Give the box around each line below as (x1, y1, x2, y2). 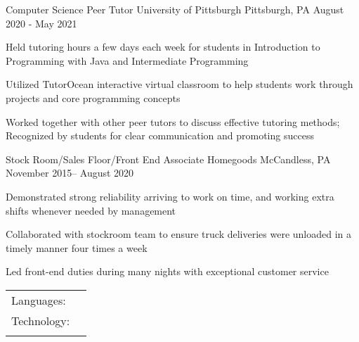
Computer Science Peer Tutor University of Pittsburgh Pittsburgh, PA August (6, 2, 344, 16)
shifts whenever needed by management (6, 203, 176, 217)
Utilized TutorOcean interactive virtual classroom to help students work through (6, 77, 353, 91)
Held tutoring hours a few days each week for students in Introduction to (6, 39, 320, 54)
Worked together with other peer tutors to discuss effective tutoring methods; (6, 114, 340, 129)
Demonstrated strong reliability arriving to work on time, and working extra (6, 189, 334, 203)
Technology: (11, 312, 70, 329)
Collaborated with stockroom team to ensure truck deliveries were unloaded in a (6, 227, 351, 241)
